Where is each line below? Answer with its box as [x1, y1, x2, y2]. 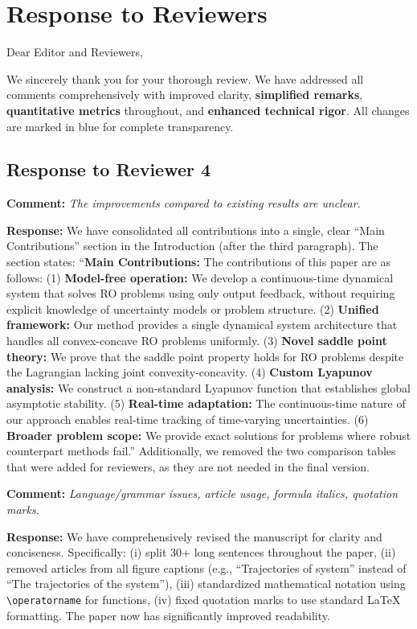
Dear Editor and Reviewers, [6, 43, 143, 60]
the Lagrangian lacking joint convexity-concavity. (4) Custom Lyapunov [6, 364, 373, 380]
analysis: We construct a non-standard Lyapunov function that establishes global [6, 379, 411, 396]
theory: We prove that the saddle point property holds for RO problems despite [6, 347, 404, 364]
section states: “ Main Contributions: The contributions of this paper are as [6, 253, 391, 270]
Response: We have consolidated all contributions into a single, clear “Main [6, 221, 385, 238]
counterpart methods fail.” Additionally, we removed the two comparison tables [6, 442, 396, 459]
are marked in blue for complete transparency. [6, 117, 234, 134]
